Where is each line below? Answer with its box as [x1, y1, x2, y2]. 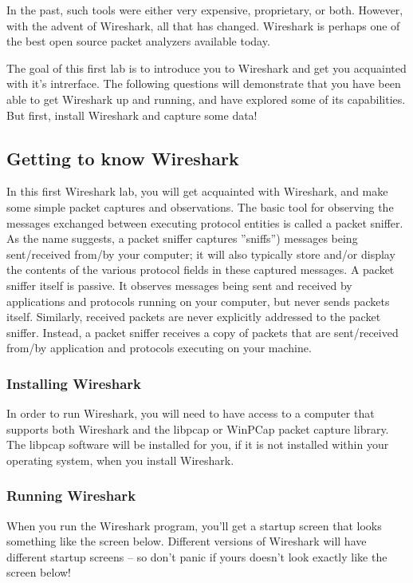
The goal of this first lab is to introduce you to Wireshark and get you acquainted [6, 59, 407, 76]
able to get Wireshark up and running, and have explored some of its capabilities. [6, 90, 406, 107]
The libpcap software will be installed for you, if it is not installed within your [6, 436, 389, 453]
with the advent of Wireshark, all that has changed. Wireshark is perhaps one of [6, 17, 400, 34]
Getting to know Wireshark [6, 145, 239, 170]
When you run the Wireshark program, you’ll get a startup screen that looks [6, 517, 382, 533]
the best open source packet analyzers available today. [6, 33, 270, 50]
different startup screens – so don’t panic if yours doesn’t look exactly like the [6, 548, 387, 565]
